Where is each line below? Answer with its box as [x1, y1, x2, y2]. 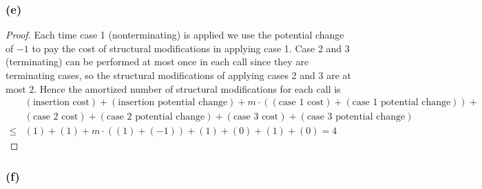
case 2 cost [32, 112, 78, 122]
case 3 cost [233, 112, 279, 122]
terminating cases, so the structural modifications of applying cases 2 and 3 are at [6, 68, 351, 82]
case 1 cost [278, 98, 324, 108]
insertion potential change [118, 98, 228, 108]
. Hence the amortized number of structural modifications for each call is [34, 81, 341, 96]
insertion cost [32, 98, 90, 108]
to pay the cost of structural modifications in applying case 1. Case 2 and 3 [32, 41, 350, 55]
